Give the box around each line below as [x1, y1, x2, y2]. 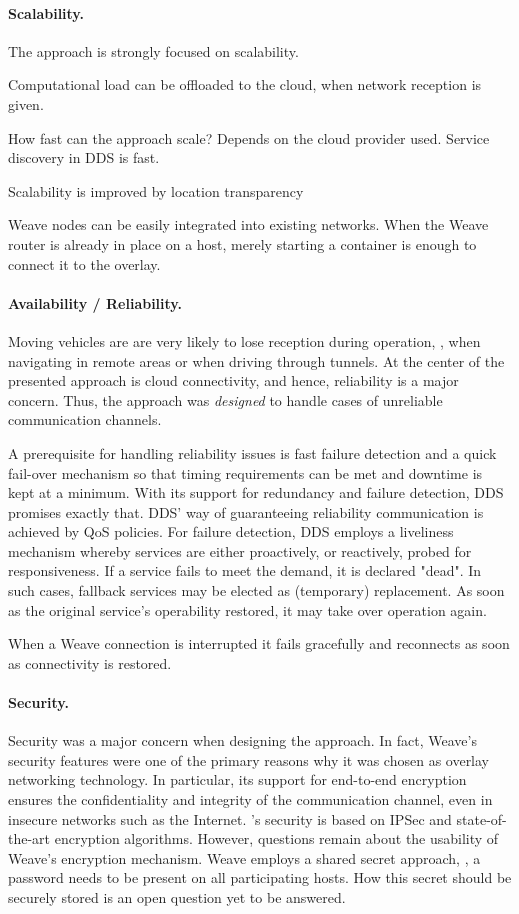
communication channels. [8, 409, 162, 430]
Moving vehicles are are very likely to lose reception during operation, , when [8, 330, 481, 351]
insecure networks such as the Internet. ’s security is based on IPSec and [8, 808, 452, 829]
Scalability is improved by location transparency [8, 180, 304, 201]
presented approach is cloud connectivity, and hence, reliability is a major [8, 370, 459, 391]
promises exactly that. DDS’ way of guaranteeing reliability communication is [8, 501, 484, 522]
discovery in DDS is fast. [8, 147, 160, 168]
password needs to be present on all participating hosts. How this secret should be [8, 867, 512, 888]
